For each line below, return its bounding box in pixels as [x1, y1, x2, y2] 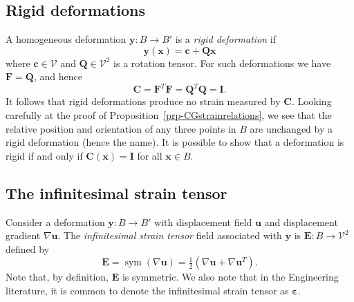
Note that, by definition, [6, 270, 109, 284]
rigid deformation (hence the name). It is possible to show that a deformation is [6, 135, 344, 149]
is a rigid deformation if [175, 32, 277, 46]
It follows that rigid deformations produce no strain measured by [6, 94, 281, 108]
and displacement [264, 214, 338, 229]
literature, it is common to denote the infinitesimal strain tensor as [6, 283, 289, 298]
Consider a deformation [6, 214, 105, 229]
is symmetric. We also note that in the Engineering [122, 270, 339, 284]
